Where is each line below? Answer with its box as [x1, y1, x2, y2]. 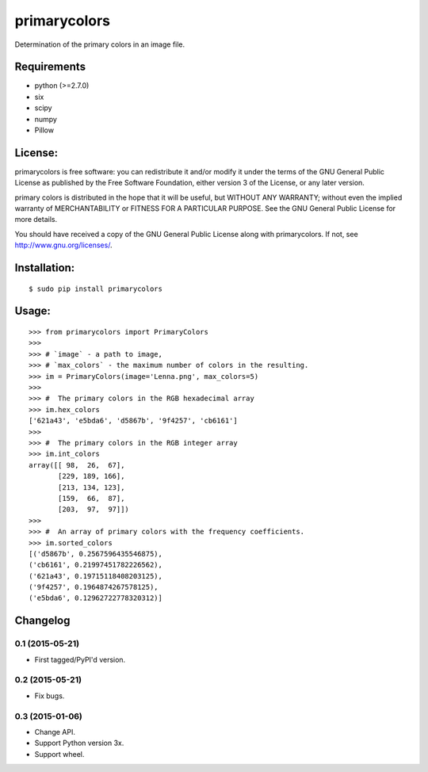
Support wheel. [34, 749, 85, 759]
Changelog [14, 614, 71, 628]
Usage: [14, 304, 52, 318]
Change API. [34, 727, 75, 736]
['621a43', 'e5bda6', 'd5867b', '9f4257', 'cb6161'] [29, 416, 238, 426]
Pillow [34, 125, 55, 135]
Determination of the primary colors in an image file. [14, 40, 185, 49]
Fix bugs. [34, 690, 65, 701]
